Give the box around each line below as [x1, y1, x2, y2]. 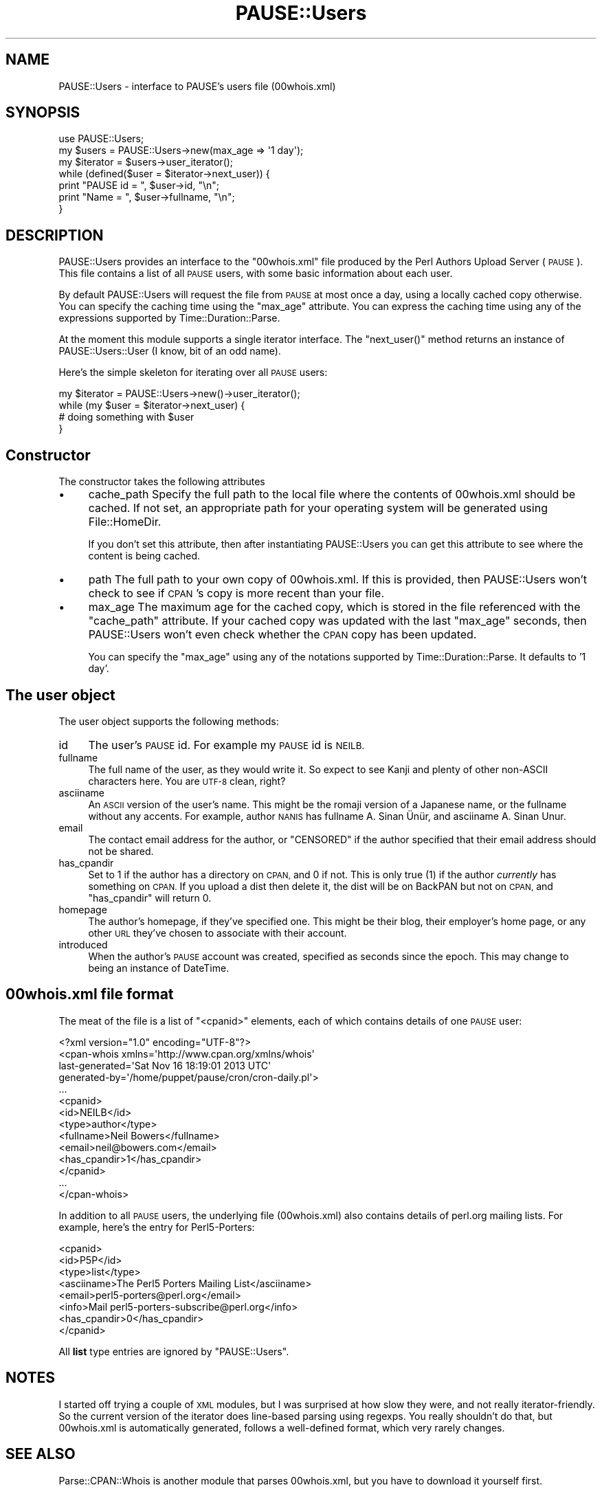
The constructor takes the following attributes [58, 476, 265, 488]
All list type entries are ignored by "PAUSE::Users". [58, 1345, 289, 1357]
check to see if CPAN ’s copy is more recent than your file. [88, 586, 384, 601]
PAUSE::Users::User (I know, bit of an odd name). [58, 345, 281, 357]
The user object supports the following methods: [58, 715, 279, 727]
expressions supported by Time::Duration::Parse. [58, 312, 280, 324]
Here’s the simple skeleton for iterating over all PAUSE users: [58, 366, 328, 379]
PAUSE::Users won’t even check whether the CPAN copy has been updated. [88, 627, 477, 642]
